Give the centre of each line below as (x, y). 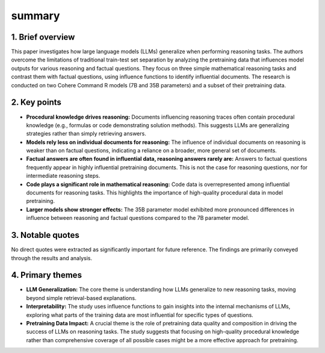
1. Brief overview (43, 37)
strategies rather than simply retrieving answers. (86, 134)
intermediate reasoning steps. (63, 176)
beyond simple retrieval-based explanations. (81, 298)
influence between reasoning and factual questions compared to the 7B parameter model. (138, 218)
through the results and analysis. (52, 258)
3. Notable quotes (45, 235)
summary (36, 16)
